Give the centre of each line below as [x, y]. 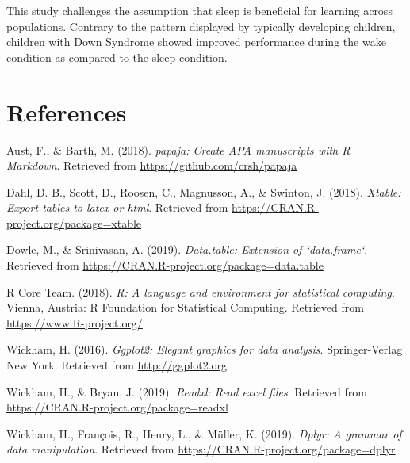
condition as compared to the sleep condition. [117, 57]
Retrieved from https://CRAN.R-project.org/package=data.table [165, 265]
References [67, 111]
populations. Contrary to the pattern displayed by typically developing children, [201, 26]
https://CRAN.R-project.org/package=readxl [117, 407]
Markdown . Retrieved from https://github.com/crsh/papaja [152, 165]
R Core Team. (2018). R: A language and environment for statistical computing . [201, 291]
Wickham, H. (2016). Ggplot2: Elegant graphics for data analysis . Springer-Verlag [205, 349]
